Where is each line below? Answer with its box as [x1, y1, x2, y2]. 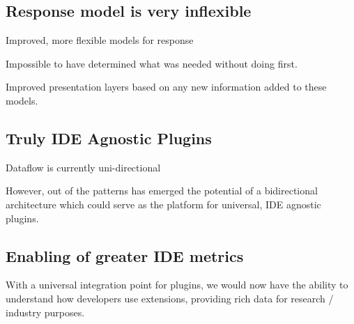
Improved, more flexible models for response [6, 33, 194, 47]
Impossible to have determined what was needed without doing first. [6, 56, 298, 70]
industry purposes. [6, 304, 85, 319]
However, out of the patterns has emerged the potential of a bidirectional [6, 183, 318, 198]
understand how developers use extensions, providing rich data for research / [6, 291, 334, 305]
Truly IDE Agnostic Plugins [6, 127, 212, 148]
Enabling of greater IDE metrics [6, 245, 244, 266]
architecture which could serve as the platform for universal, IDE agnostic [6, 196, 321, 211]
